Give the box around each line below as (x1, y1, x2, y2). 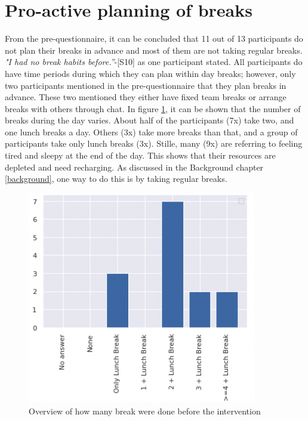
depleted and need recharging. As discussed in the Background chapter (5, 160, 264, 173)
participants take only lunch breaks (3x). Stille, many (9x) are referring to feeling (5, 137, 303, 150)
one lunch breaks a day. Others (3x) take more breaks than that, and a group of (5, 125, 298, 138)
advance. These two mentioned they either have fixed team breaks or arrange (5, 91, 287, 103)
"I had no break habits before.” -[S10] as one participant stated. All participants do (5, 55, 303, 68)
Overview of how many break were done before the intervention (29, 404, 261, 417)
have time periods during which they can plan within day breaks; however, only (5, 67, 296, 79)
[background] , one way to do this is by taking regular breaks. (5, 172, 227, 185)
